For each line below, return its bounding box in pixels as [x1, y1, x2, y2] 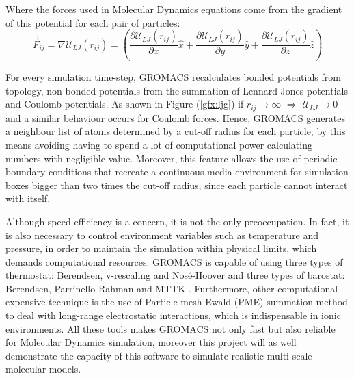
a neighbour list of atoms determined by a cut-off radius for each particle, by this [5, 124, 346, 138]
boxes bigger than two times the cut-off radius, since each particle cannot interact [5, 177, 348, 192]
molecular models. [5, 362, 81, 376]
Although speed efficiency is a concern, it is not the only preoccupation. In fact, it [5, 214, 349, 228]
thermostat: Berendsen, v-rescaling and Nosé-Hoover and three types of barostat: [5, 268, 345, 282]
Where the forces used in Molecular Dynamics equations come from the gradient [5, 2, 342, 16]
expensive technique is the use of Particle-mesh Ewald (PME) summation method [5, 294, 348, 309]
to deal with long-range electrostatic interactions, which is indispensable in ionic [5, 308, 341, 323]
